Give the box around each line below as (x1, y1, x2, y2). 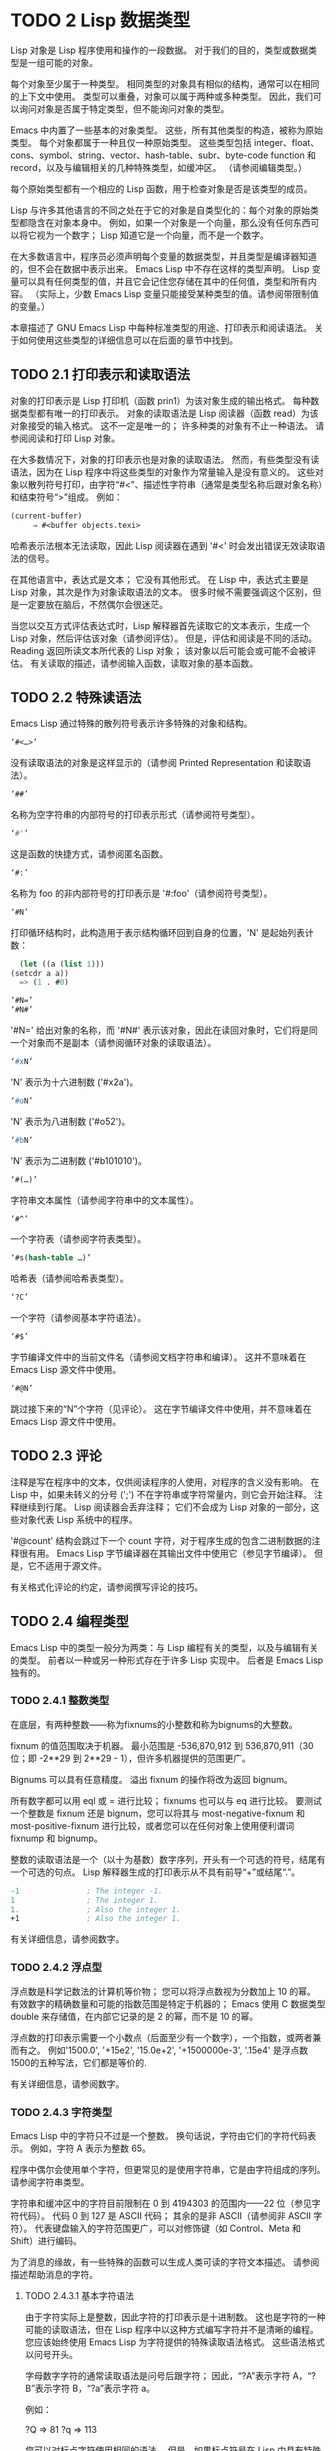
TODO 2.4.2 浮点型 (10, 1961, 103, 1975)
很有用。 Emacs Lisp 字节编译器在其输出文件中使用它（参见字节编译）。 (18, 1547, 313, 1559)
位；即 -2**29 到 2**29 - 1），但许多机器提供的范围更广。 (10, 1752, 252, 1764)
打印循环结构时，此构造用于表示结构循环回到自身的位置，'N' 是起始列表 (10, 926, 305, 938)
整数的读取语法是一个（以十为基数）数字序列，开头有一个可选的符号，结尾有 (10, 1853, 326, 1865)
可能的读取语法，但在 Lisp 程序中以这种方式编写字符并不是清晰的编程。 (24, 2323, 319, 2335)
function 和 (270, 149, 317, 161)
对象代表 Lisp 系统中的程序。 (18, 1513, 138, 1525)
